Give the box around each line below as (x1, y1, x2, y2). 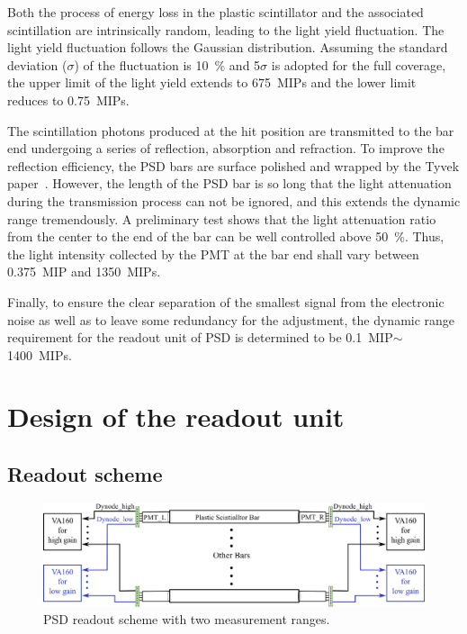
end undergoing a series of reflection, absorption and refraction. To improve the (7, 139, 445, 158)
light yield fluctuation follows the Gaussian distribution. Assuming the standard (7, 38, 448, 57)
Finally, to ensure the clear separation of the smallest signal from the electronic (7, 292, 445, 311)
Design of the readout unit (7, 398, 345, 435)
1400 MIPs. (7, 345, 72, 364)
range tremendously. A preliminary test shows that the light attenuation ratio (7, 209, 436, 228)
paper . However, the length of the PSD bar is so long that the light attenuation (7, 174, 452, 193)
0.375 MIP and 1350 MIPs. (7, 262, 161, 281)
